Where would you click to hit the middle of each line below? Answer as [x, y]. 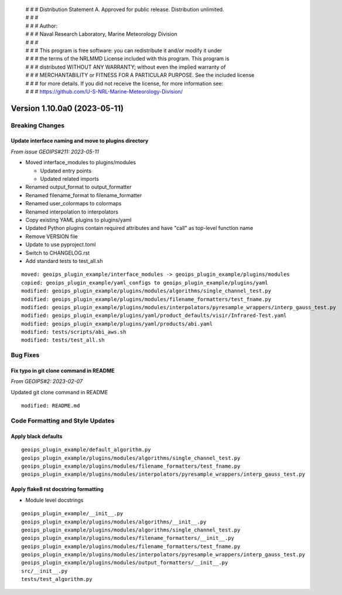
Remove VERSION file [52, 236]
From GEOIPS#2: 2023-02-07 [47, 381]
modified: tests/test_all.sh [63, 340]
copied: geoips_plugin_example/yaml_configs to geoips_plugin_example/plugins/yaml [145, 283]
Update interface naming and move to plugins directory [80, 141]
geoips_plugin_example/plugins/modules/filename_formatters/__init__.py [128, 538]
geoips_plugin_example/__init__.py [72, 514]
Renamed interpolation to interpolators [72, 212]
